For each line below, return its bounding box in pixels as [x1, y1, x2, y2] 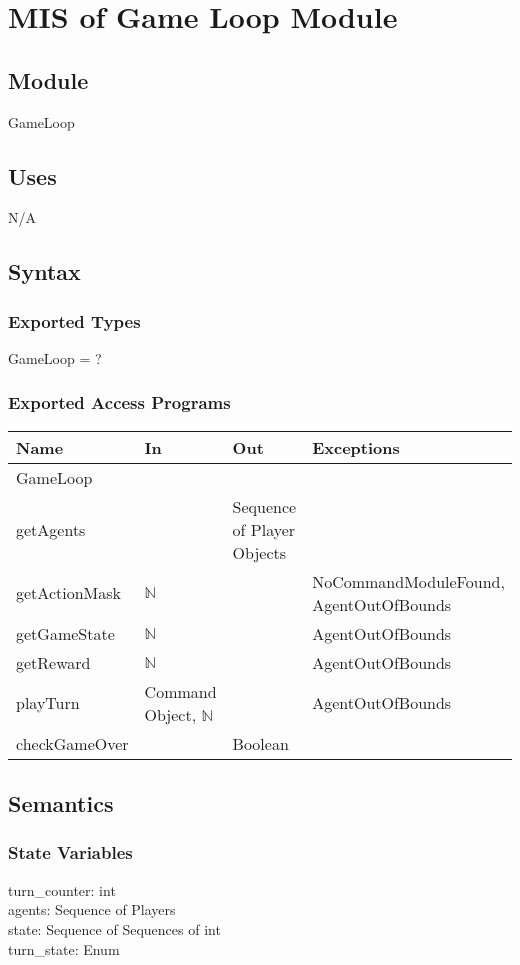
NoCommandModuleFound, [312, 569, 505, 593]
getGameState [16, 621, 115, 645]
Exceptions [312, 435, 400, 459]
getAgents [16, 517, 86, 541]
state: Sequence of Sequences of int [8, 918, 221, 939]
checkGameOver [16, 731, 129, 755]
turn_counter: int [8, 879, 116, 900]
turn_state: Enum [8, 938, 120, 959]
